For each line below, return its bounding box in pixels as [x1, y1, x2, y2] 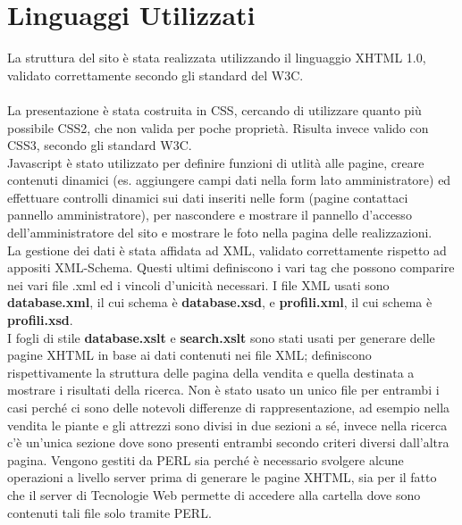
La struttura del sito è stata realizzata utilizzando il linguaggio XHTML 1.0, [7, 48, 426, 67]
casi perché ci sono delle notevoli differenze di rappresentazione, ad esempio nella [7, 398, 450, 416]
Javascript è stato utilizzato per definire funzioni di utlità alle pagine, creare [7, 153, 424, 171]
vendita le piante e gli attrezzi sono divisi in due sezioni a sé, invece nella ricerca [7, 415, 448, 434]
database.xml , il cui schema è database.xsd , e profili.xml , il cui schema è [7, 293, 433, 312]
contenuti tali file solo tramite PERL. [7, 503, 212, 521]
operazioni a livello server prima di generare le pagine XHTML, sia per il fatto [7, 468, 437, 487]
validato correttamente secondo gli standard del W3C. [7, 65, 304, 84]
